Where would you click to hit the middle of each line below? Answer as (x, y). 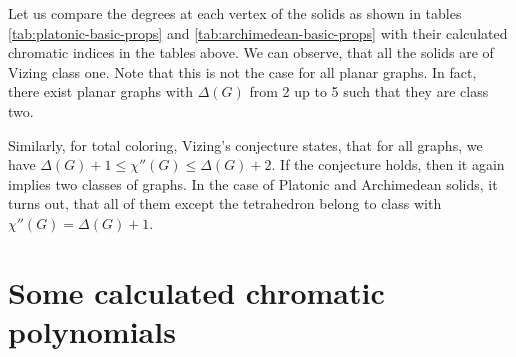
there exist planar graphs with (101, 91)
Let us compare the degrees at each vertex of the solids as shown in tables (235, 13)
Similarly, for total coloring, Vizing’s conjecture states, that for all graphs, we (245, 144)
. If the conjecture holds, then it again (388, 164)
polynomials (92, 330)
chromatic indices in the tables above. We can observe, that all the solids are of (251, 52)
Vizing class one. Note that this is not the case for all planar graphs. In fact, (242, 71)
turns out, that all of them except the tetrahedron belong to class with (225, 203)
